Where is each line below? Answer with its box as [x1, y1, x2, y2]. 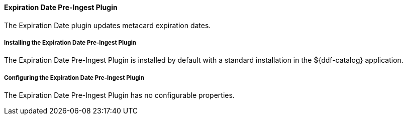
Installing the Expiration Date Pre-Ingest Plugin [4, 39, 137, 46]
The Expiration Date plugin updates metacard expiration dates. [4, 21, 211, 30]
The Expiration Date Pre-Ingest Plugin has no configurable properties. [4, 91, 235, 100]
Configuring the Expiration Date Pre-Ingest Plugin [4, 74, 144, 81]
